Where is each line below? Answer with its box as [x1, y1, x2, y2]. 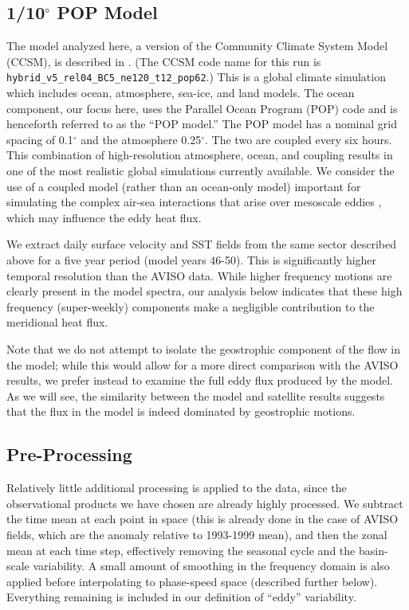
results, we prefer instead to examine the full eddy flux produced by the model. [6, 372, 393, 389]
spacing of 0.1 [6, 131, 73, 147]
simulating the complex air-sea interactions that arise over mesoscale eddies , [6, 194, 382, 210]
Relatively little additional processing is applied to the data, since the [6, 479, 347, 496]
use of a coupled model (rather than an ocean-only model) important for [6, 178, 361, 194]
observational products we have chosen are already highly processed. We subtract [6, 495, 403, 511]
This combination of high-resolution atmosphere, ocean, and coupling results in [6, 147, 393, 163]
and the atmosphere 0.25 [81, 131, 202, 147]
